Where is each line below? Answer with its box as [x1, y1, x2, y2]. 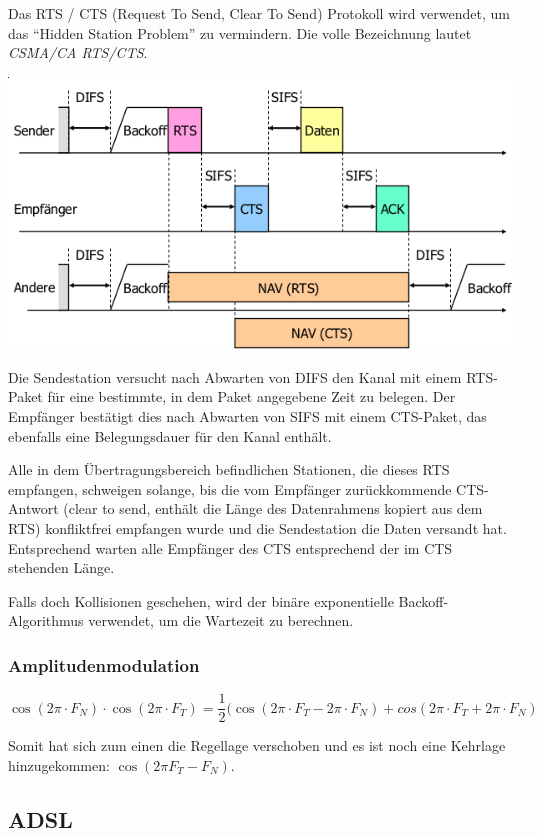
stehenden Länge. [8, 557, 115, 578]
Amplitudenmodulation [8, 652, 200, 677]
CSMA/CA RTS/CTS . [8, 42, 148, 63]
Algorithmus [8, 610, 84, 631]
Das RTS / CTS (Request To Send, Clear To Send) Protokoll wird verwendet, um [8, 3, 510, 23]
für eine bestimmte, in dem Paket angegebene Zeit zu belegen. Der [47, 386, 456, 407]
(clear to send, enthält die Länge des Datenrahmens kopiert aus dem [63, 498, 483, 519]
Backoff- [398, 590, 449, 611]
